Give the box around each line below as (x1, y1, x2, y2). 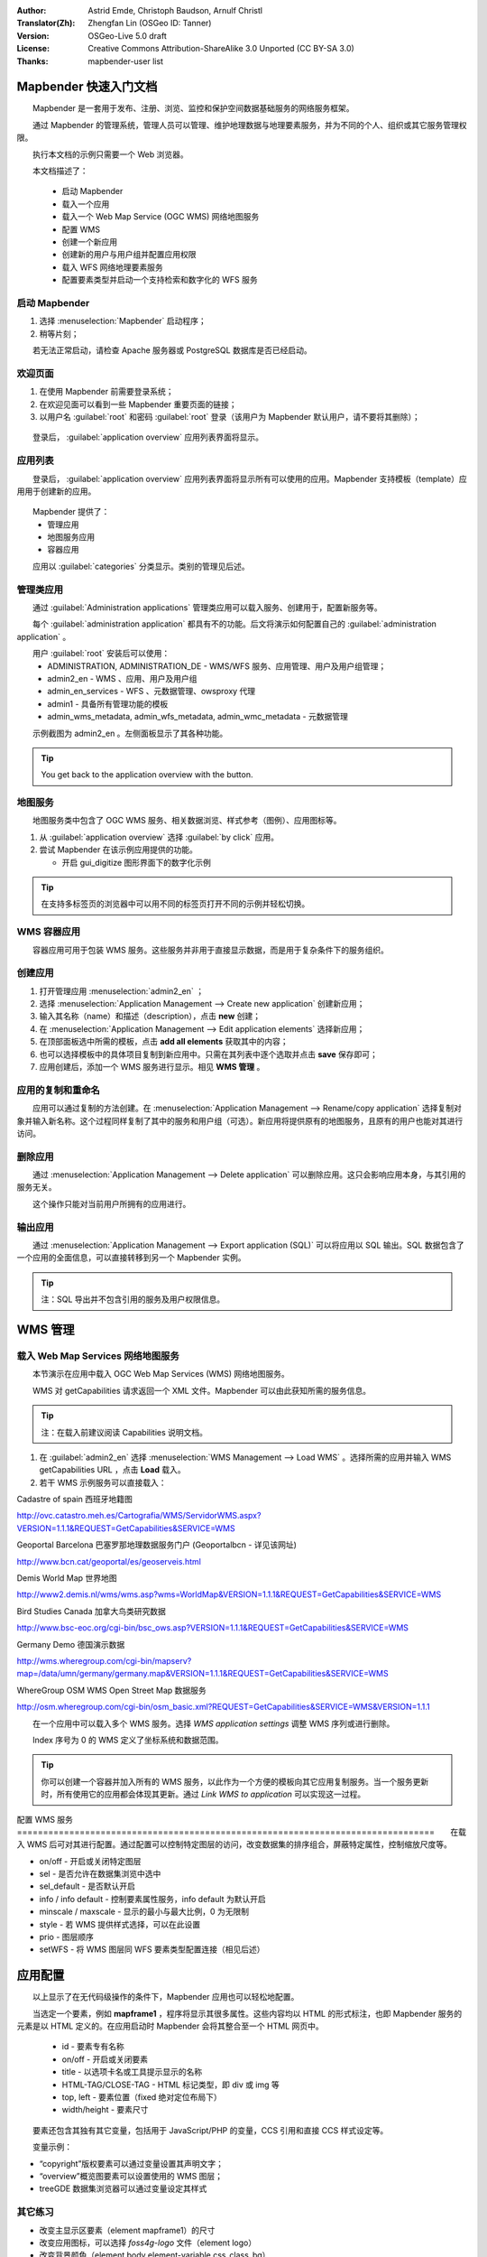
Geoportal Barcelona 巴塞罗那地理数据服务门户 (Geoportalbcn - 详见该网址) (16, 1539, 298, 1550)
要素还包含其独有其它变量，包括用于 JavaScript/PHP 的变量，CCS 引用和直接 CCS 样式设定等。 (32, 2124, 389, 2135)
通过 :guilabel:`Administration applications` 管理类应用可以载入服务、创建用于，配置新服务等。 (32, 602, 382, 613)
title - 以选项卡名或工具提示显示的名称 (61, 2067, 203, 2077)
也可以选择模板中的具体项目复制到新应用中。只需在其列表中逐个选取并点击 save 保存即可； (39, 1048, 379, 1060)
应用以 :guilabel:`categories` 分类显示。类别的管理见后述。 (32, 561, 250, 571)
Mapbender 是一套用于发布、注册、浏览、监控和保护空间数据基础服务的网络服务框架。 (32, 103, 355, 114)
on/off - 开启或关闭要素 (61, 2054, 149, 2065)
